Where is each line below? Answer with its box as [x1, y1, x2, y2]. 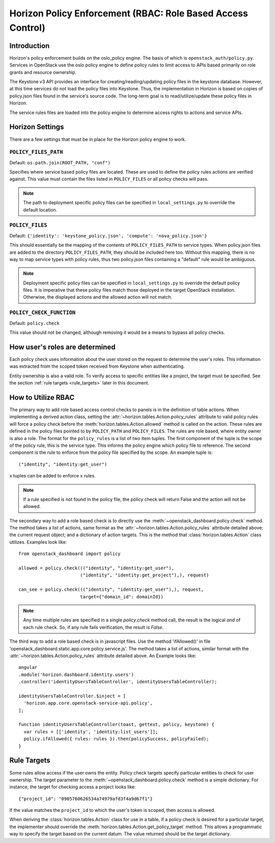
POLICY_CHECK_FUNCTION [9, 309, 76, 316]
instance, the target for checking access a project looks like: [9, 784, 136, 790]
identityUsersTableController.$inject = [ [18, 693, 126, 699]
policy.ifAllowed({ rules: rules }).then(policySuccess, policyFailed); [23, 736, 209, 742]
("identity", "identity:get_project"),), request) [79, 572, 209, 578]
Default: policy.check [9, 320, 60, 326]
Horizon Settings [9, 123, 64, 131]
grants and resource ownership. [9, 69, 76, 75]
